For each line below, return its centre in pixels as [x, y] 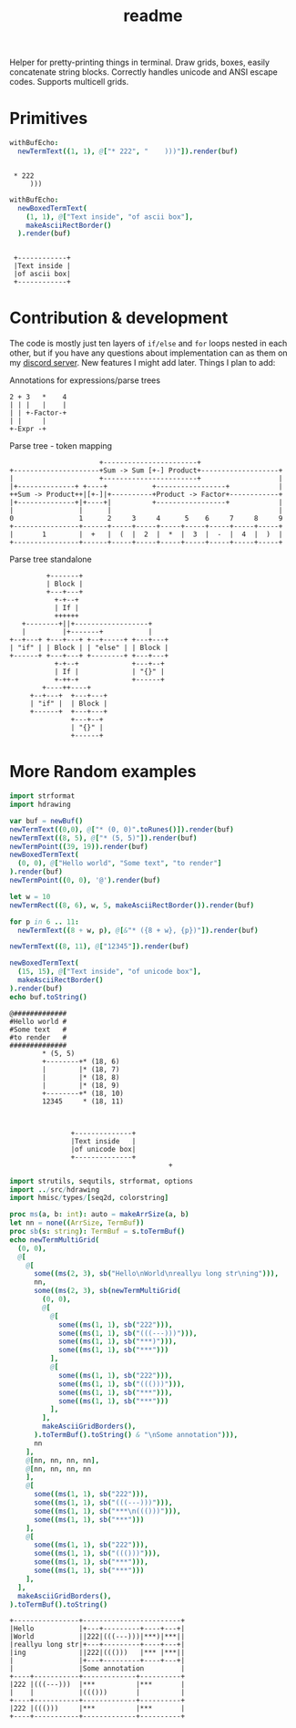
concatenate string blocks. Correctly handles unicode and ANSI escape [143, 72]
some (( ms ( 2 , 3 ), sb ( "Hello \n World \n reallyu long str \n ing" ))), [156, 1274]
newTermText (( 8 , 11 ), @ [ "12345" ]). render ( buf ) [99, 947]
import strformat [42, 796]
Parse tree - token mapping [61, 446]
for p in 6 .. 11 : [44, 922]
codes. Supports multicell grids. [69, 82]
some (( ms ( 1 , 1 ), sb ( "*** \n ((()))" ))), [107, 1511]
